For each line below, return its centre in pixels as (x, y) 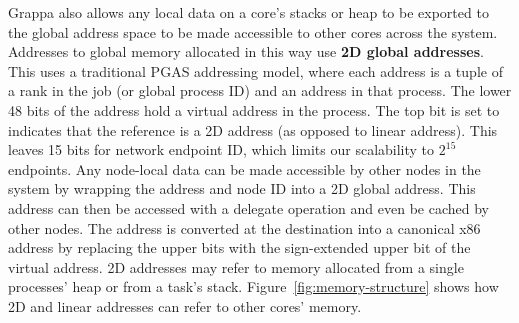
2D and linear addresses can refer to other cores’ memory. (185, 305)
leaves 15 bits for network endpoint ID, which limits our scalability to (221, 149)
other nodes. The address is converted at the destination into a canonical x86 (244, 227)
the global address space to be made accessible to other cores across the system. (253, 31)
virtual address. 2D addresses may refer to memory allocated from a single (236, 266)
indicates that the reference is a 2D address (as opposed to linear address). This (253, 129)
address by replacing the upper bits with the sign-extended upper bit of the (239, 247)
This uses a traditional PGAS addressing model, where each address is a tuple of (255, 70)
